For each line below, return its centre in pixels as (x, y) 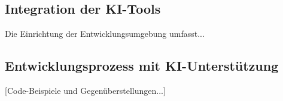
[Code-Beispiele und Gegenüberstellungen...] (85, 90)
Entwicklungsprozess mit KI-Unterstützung (142, 66)
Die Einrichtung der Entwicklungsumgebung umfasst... (105, 34)
